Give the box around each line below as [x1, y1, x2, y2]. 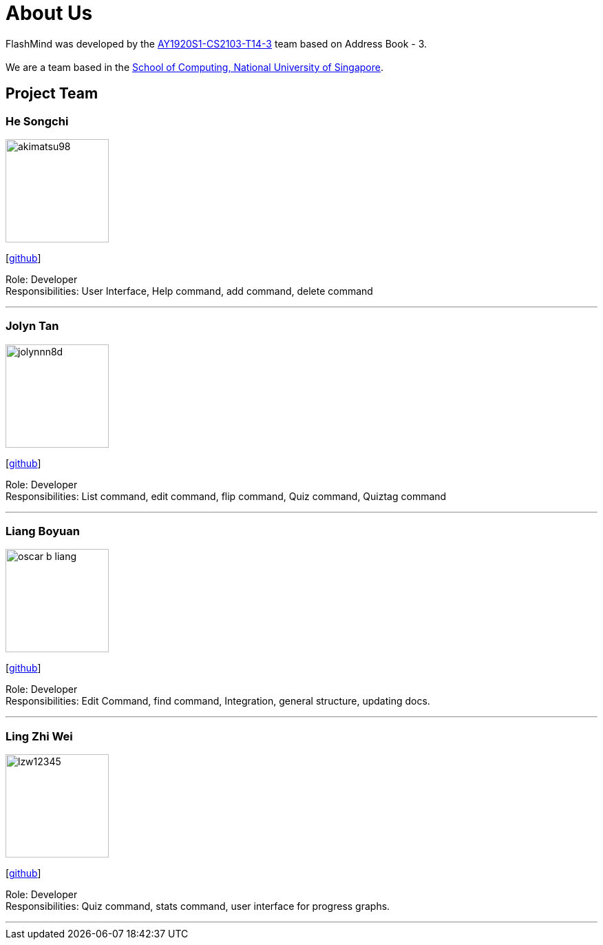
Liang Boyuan [6, 524, 80, 539]
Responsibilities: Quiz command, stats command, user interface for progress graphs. [6, 900, 390, 913]
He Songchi [6, 114, 69, 128]
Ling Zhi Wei [6, 729, 73, 743]
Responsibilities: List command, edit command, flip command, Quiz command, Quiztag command [6, 490, 447, 502]
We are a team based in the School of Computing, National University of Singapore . [6, 61, 384, 73]
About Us [6, 1, 93, 25]
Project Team [6, 85, 98, 103]
